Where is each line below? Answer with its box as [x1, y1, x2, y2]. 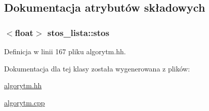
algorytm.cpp [4, 97, 45, 107]
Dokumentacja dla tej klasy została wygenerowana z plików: [4, 63, 190, 73]
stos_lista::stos [47, 26, 109, 39]
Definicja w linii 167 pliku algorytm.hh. [4, 46, 126, 56]
